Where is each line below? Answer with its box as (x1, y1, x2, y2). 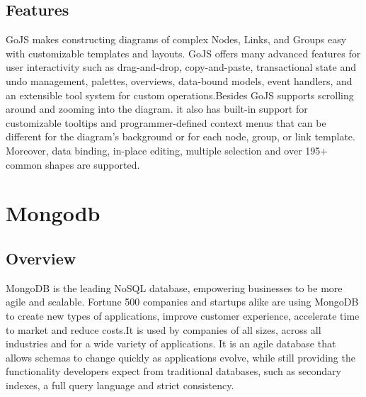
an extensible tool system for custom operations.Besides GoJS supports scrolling (6, 87, 354, 102)
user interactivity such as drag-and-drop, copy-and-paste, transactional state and (6, 60, 356, 74)
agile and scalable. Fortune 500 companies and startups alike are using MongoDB (6, 294, 359, 309)
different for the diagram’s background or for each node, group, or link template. (6, 129, 355, 144)
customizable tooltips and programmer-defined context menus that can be (6, 115, 326, 130)
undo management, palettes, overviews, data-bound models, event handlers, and (6, 73, 353, 88)
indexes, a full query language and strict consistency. (6, 377, 234, 392)
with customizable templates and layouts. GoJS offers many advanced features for (6, 45, 361, 60)
